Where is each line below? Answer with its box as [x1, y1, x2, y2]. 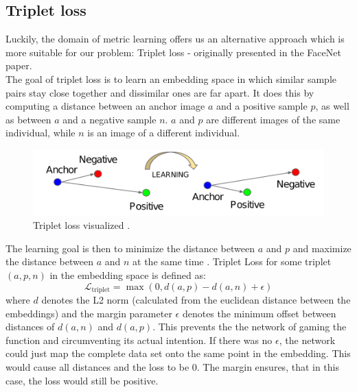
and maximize [292, 241, 352, 255]
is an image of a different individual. [87, 125, 240, 140]
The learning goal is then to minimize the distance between [5, 241, 255, 255]
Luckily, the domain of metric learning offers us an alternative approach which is [5, 32, 345, 46]
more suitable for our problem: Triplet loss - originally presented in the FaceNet [5, 45, 341, 59]
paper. [5, 58, 32, 73]
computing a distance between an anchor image [5, 99, 205, 113]
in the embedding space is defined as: [49, 268, 206, 282]
